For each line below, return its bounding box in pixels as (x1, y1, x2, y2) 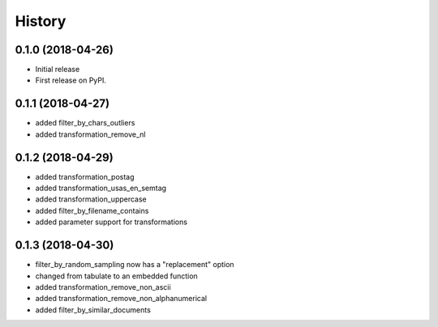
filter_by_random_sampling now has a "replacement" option (35, 260, 234, 270)
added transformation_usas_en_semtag (35, 183, 166, 193)
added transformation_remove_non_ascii (35, 282, 171, 291)
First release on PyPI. (35, 75, 107, 85)
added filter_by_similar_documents (35, 304, 152, 315)
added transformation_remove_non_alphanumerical (35, 294, 207, 304)
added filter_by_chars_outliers (35, 118, 135, 128)
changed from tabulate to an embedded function (35, 271, 198, 281)
